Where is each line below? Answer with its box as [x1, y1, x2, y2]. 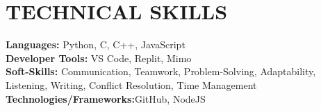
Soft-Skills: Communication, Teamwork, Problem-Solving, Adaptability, [6, 64, 316, 79]
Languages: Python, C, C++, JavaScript [6, 37, 186, 52]
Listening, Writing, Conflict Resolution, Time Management [6, 77, 257, 92]
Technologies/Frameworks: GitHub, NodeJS [6, 91, 206, 105]
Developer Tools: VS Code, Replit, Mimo [6, 50, 192, 65]
